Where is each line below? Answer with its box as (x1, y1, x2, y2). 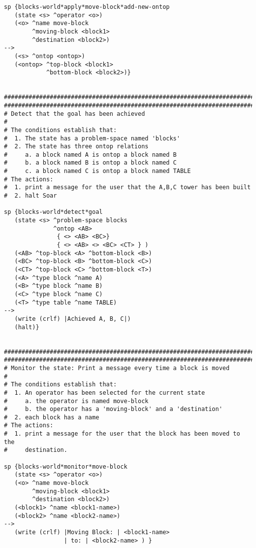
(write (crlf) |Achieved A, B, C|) (14, 315, 131, 322)
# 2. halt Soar (4, 192, 57, 200)
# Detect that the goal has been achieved (4, 110, 145, 117)
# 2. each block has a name (4, 413, 99, 421)
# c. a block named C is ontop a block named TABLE (4, 168, 191, 175)
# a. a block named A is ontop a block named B (4, 151, 177, 158)
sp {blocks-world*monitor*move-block (4, 463, 128, 470)
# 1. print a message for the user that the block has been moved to (4, 430, 240, 438)
